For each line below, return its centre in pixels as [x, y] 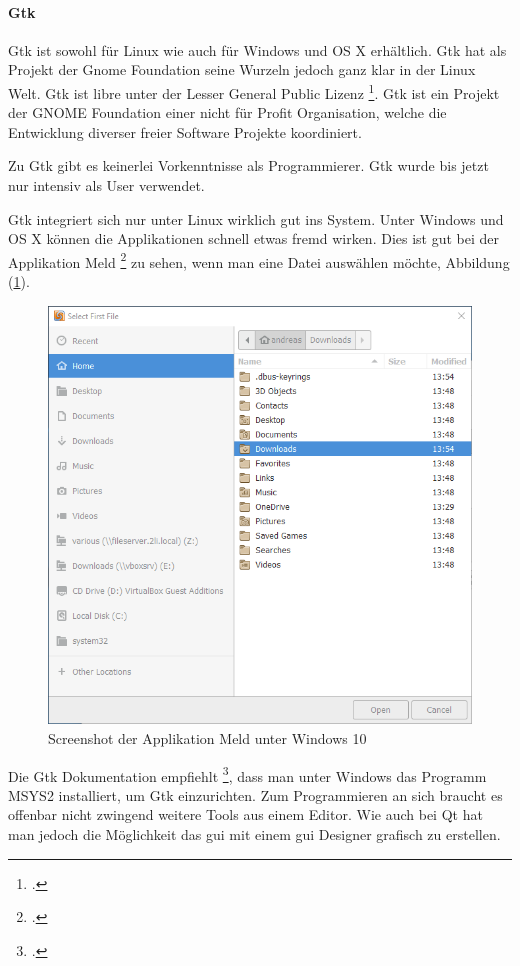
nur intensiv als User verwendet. [106, 185]
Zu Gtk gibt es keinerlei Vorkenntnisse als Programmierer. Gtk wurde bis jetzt [248, 165]
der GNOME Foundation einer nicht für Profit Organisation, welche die [227, 112]
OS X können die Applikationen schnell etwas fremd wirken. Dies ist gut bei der [254, 238]
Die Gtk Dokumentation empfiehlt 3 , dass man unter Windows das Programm [247, 774]
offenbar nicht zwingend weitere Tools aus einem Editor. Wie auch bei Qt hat [245, 814]
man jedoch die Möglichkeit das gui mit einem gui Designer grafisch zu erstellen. [254, 833]
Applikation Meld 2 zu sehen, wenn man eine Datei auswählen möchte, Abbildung [259, 260]
